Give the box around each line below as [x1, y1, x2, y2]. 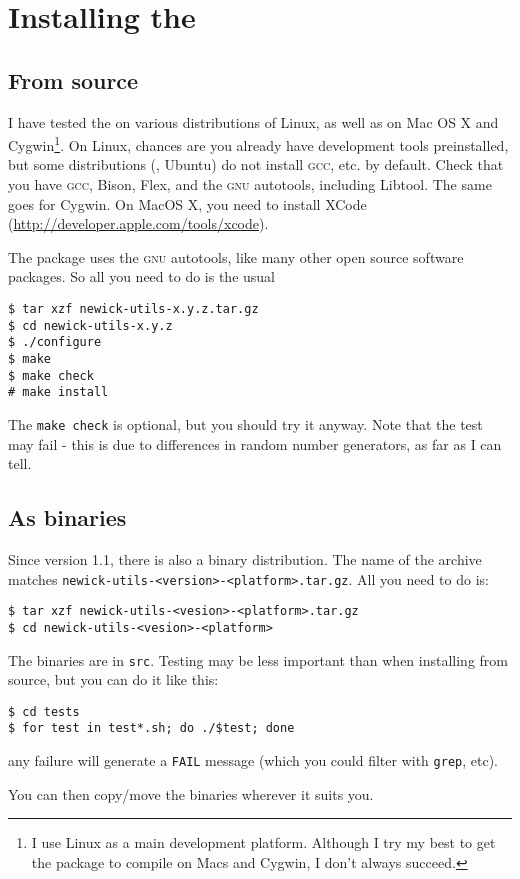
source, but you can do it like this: [8, 669, 219, 690]
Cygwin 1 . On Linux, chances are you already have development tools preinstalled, [8, 132, 509, 155]
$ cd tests [8, 704, 80, 719]
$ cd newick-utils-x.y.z [8, 318, 173, 333]
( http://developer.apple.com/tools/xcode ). [8, 213, 269, 234]
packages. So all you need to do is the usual [8, 266, 275, 287]
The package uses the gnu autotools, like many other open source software [8, 246, 464, 267]
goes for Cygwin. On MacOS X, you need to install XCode [8, 193, 367, 214]
